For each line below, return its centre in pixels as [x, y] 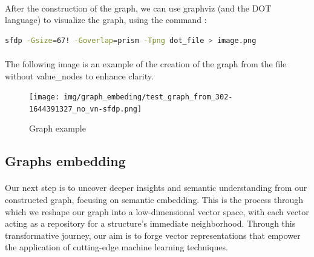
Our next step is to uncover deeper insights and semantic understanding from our [156, 188]
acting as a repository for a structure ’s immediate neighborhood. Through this [150, 223]
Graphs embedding [65, 161]
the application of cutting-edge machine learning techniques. [116, 247]
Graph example [57, 128]
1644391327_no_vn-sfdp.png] [86, 109]
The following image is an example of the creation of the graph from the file [146, 63]
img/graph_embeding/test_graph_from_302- [148, 97]
